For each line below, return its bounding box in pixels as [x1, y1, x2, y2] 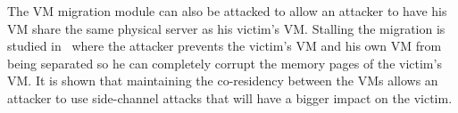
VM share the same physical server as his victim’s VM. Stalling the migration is [7, 19, 446, 37]
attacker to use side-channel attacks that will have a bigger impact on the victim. [7, 88, 453, 107]
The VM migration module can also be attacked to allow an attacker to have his [7, 2, 447, 20]
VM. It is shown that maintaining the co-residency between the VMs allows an [7, 71, 438, 90]
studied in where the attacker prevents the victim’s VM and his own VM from [7, 36, 442, 55]
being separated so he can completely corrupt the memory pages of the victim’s [7, 53, 442, 72]
